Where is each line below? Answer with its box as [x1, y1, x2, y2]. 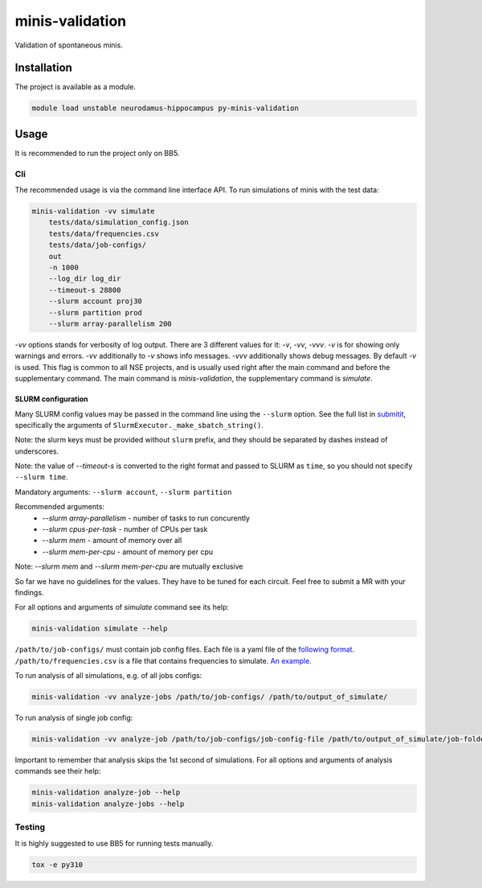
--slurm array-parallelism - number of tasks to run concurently [42, 513, 251, 523]
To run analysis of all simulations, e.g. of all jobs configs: [14, 671, 202, 680]
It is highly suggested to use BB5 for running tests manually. [14, 838, 214, 848]
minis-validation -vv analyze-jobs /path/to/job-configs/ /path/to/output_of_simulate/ [31, 693, 388, 701]
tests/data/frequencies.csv [48, 229, 160, 238]
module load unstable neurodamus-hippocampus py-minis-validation [31, 104, 299, 113]
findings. [14, 587, 44, 597]
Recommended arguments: [14, 502, 104, 512]
